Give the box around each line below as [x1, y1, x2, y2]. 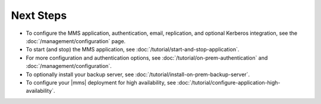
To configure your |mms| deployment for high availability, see [26, 79, 177, 86]
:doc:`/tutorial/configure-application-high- [177, 79, 281, 86]
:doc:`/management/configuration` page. [26, 37, 126, 44]
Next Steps [11, 9, 67, 22]
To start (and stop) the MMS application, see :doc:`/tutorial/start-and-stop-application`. [26, 46, 240, 53]
